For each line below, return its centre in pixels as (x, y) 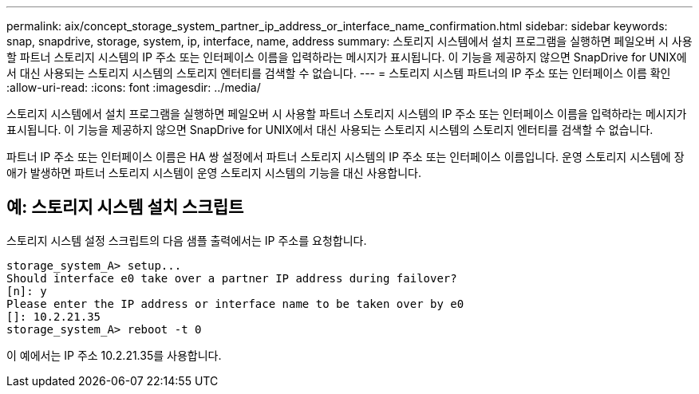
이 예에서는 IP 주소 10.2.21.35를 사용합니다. (114, 355)
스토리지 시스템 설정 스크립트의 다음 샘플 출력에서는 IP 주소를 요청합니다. (187, 240)
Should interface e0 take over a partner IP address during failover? (232, 278)
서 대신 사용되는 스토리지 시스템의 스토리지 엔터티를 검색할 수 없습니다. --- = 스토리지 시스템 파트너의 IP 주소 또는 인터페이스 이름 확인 (339, 73)
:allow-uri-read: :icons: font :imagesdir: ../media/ (134, 87)
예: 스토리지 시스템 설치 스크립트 (125, 207)
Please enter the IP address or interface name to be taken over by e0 (235, 303)
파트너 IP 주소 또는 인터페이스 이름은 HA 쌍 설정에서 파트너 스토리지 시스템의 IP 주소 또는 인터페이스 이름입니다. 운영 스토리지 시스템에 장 (346, 157)
